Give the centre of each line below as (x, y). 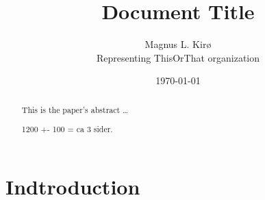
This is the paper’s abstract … (75, 109)
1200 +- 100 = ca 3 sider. (67, 129)
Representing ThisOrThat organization (178, 57)
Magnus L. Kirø (178, 44)
